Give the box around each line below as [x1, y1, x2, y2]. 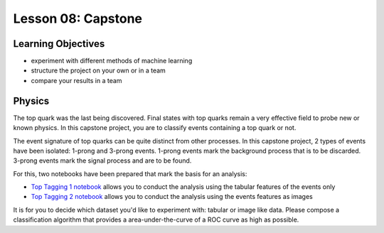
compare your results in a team [31, 76, 122, 85]
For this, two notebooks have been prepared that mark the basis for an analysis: [13, 169, 247, 178]
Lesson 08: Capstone [13, 11, 142, 26]
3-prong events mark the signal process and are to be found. [13, 156, 192, 165]
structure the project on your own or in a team [31, 66, 166, 75]
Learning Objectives [13, 38, 105, 50]
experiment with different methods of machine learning [31, 57, 193, 65]
